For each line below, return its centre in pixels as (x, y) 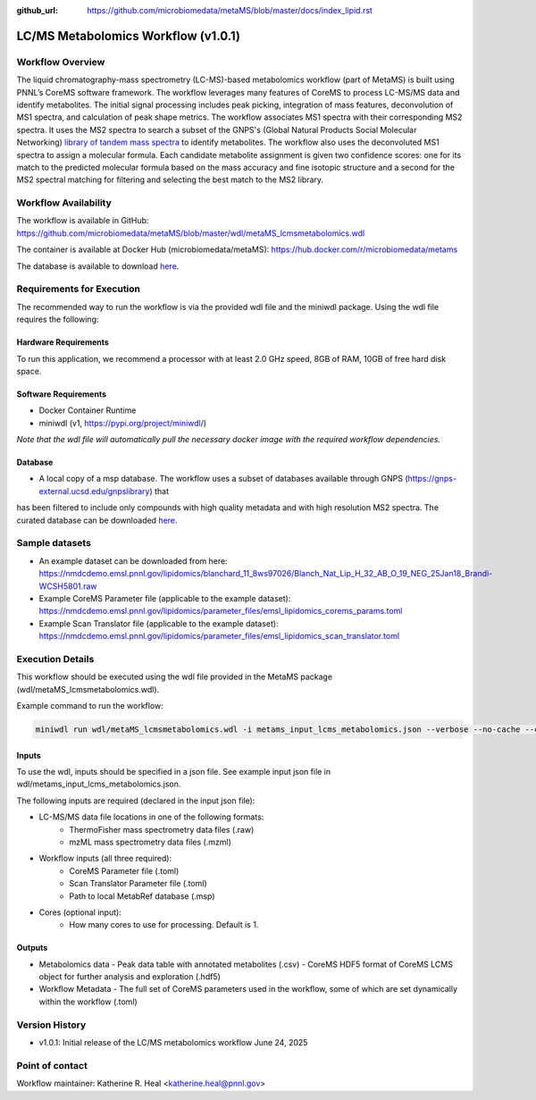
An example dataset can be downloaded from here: (133, 561)
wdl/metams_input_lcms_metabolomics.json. (99, 784)
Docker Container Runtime (88, 410)
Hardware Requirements (63, 342)
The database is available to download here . (98, 266)
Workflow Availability (64, 203)
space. (29, 371)
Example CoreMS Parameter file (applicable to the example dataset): (165, 598)
